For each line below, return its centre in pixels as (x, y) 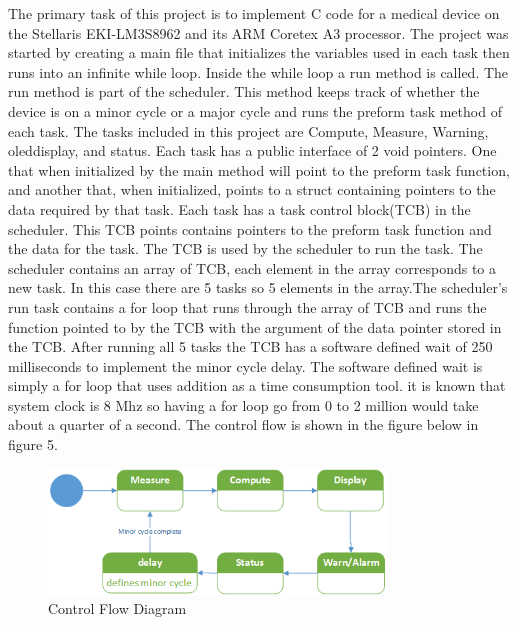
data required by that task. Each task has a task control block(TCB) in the (239, 208)
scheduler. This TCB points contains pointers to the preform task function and (250, 228)
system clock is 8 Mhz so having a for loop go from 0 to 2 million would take (243, 404)
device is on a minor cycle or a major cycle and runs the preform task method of (255, 110)
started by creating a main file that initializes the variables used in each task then (259, 52)
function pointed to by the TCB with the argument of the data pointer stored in (255, 326)
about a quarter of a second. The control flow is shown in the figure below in (243, 424)
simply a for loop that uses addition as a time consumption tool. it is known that (257, 385)
